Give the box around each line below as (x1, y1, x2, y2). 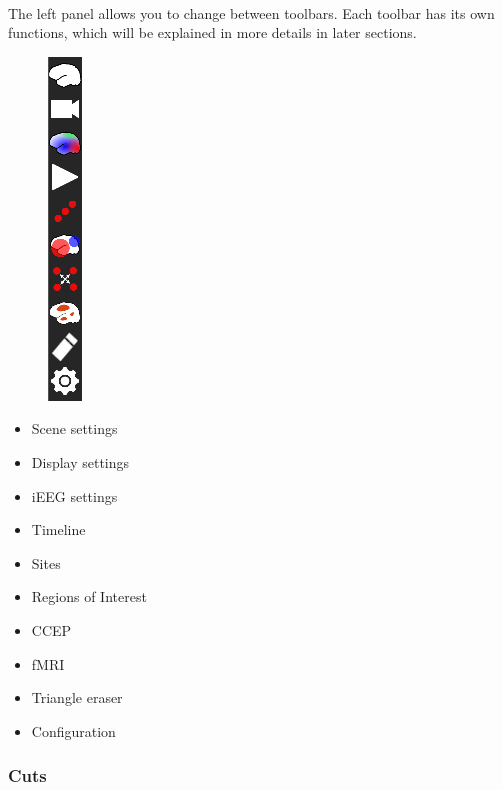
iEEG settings (31, 485, 118, 506)
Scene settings (31, 418, 118, 439)
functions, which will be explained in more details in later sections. (8, 22, 417, 43)
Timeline (31, 519, 86, 540)
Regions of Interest (31, 586, 147, 607)
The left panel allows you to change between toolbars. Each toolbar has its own (8, 2, 495, 23)
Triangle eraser (31, 687, 123, 708)
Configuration (31, 720, 116, 741)
